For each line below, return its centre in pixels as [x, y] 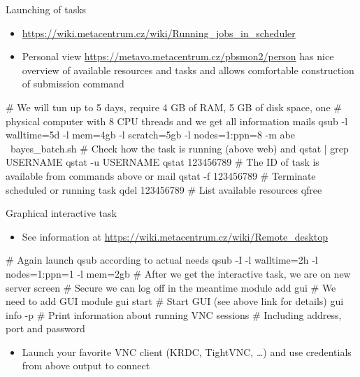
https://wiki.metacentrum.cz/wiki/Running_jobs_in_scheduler [159, 33]
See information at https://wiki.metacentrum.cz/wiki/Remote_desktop [175, 236]
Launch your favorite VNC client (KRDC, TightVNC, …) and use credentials [187, 351]
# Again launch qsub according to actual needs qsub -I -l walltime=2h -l [162, 260]
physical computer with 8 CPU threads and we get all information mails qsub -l [177, 121]
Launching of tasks [46, 9]
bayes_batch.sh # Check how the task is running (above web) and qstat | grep [179, 148]
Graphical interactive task [61, 213]
